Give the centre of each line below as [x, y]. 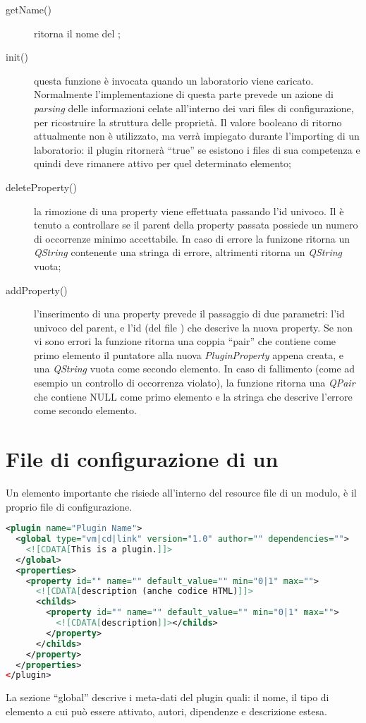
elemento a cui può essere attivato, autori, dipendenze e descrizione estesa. [166, 711]
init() [17, 57]
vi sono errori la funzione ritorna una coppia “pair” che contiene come [185, 341]
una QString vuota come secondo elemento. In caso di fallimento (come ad [195, 369]
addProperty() [37, 290]
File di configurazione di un [142, 459]
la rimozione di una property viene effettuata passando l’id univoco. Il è [189, 211]
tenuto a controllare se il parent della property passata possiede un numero [196, 225]
